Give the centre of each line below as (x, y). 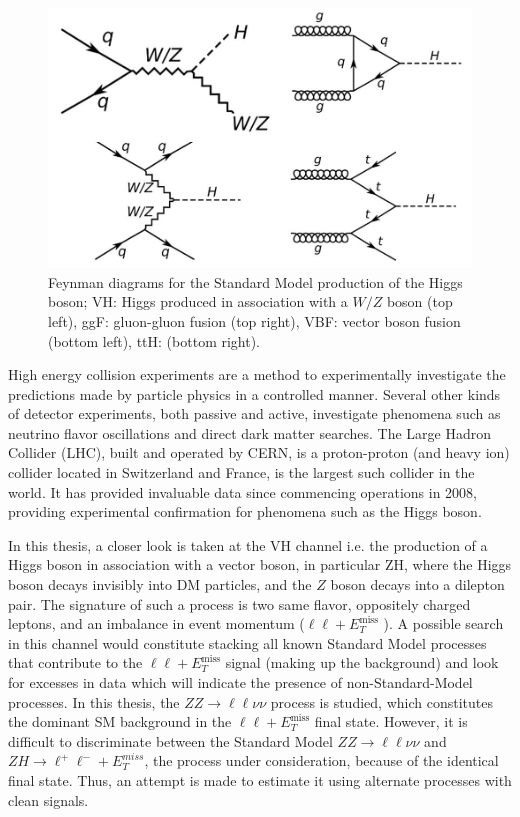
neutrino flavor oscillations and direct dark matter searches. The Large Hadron (250, 432)
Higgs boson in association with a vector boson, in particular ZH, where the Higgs (260, 564)
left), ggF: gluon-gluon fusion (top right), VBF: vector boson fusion (254, 320)
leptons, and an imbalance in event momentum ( (156, 623)
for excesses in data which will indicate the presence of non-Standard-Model (240, 682)
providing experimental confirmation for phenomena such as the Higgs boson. (245, 511)
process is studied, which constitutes (381, 701)
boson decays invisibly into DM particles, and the (160, 584)
